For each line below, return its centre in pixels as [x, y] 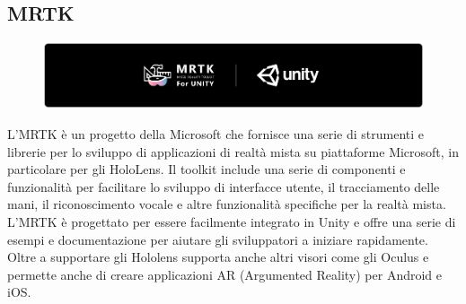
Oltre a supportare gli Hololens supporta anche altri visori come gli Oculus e [218, 257]
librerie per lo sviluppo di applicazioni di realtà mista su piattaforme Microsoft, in [233, 151]
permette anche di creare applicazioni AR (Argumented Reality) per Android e [225, 274]
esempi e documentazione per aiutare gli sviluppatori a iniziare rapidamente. [218, 239]
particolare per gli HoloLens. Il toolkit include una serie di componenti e [207, 169]
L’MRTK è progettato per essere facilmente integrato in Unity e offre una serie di [232, 221]
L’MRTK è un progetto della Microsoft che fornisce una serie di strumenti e [216, 133]
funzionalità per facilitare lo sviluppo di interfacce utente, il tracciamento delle [224, 186]
